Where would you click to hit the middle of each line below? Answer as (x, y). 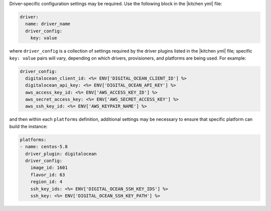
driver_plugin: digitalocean (61, 154)
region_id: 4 (46, 182)
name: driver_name (48, 24)
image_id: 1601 (49, 168)
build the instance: (28, 126)
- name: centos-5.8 (44, 147)
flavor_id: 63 (48, 175)
